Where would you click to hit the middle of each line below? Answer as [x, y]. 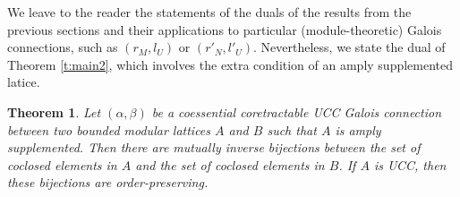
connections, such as [63, 47]
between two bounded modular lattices [109, 129]
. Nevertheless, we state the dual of [349, 47]
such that [292, 129]
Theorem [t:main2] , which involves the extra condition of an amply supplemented [230, 64]
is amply [358, 129]
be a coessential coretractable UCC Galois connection [297, 111]
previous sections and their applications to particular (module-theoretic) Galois [225, 29]
